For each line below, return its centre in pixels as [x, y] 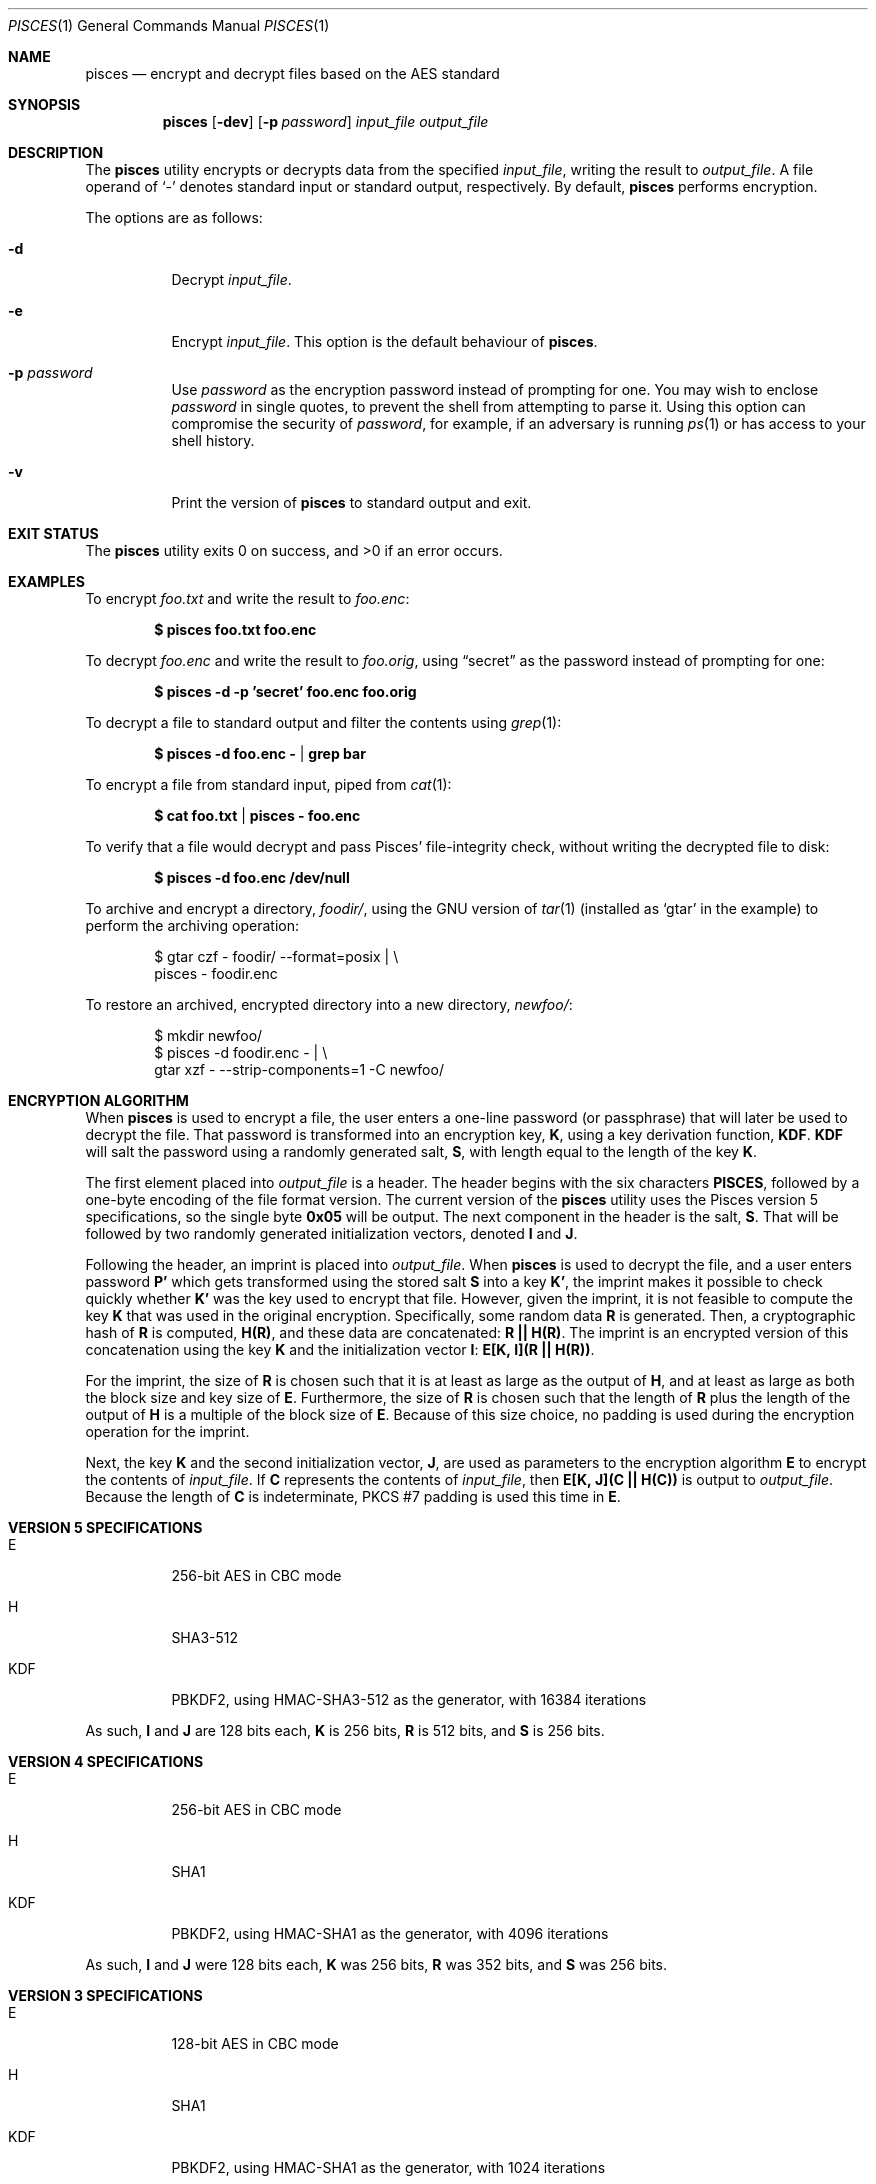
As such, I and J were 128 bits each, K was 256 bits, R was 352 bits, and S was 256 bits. [376, 1964]
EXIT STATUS [53, 533]
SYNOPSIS [44, 104]
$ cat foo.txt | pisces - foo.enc [257, 815]
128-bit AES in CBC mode [255, 2043]
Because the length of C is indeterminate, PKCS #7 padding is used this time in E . [353, 1496]
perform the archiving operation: [192, 925]
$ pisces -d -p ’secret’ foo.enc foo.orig [285, 691]
